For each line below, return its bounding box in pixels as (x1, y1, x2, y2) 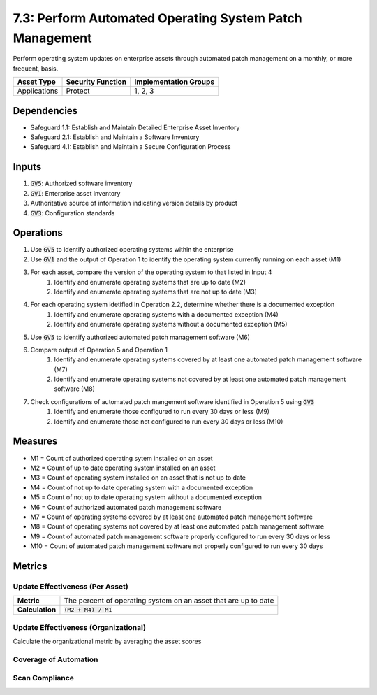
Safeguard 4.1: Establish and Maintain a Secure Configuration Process (30, 143, 232, 151)
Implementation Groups (134, 77, 215, 87)
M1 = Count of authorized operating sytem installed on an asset (30, 454, 213, 462)
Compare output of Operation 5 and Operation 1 (30, 345, 168, 354)
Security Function (66, 77, 127, 87)
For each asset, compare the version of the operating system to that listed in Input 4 (30, 268, 272, 276)
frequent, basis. (13, 64, 59, 73)
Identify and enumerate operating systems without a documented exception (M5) (54, 320, 288, 329)
